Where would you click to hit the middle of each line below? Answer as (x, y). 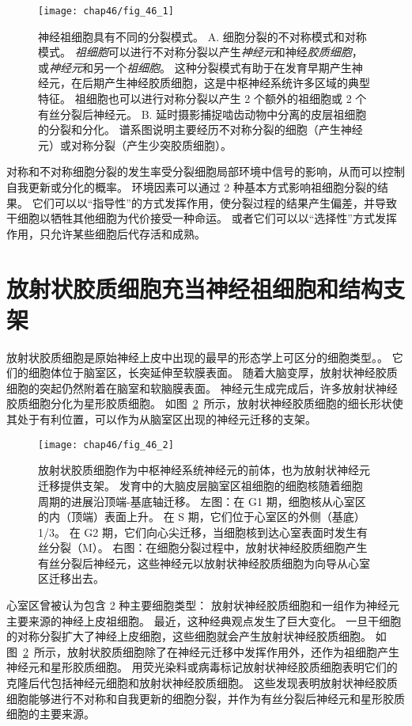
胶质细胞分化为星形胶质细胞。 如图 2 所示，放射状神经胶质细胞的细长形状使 (205, 403)
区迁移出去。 (71, 578)
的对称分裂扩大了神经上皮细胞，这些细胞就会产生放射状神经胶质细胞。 (189, 636)
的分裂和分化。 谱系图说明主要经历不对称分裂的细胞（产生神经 (200, 129)
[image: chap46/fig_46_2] (106, 445)
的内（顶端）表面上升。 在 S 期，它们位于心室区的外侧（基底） (202, 517)
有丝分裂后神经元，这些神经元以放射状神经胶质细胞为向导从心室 (204, 563)
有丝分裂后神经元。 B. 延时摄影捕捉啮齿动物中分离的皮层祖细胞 (202, 114)
